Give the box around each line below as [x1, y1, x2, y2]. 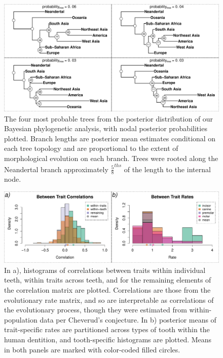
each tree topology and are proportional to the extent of [4, 143, 178, 153]
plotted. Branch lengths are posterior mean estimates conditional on [4, 133, 216, 143]
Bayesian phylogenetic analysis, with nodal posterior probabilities [4, 123, 207, 134]
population [4, 314, 38, 325]
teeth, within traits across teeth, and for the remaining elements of [4, 274, 211, 285]
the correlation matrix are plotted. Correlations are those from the [4, 284, 211, 295]
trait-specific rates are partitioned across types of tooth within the [4, 324, 210, 335]
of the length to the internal [124, 164, 211, 174]
